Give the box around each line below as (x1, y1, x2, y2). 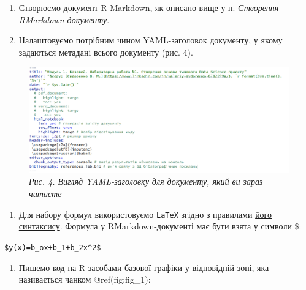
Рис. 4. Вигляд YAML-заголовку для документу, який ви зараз (29, 175, 263, 188)
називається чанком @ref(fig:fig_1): (18, 273, 151, 286)
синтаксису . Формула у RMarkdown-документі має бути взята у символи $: (18, 220, 302, 232)
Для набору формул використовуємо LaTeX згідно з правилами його (18, 207, 272, 220)
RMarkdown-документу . (18, 13, 110, 26)
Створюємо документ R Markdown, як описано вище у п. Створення (18, 1, 279, 13)
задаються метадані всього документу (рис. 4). (18, 45, 193, 58)
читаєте (29, 187, 62, 200)
